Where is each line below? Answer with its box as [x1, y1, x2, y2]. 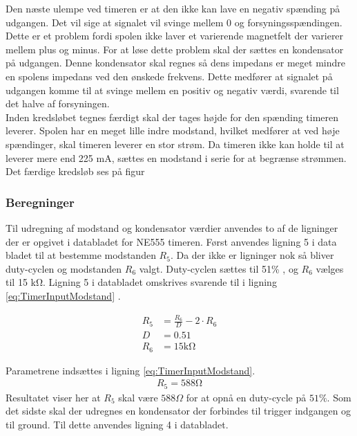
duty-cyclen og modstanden [6, 261, 122, 275]
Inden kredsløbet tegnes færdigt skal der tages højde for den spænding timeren [6, 109, 339, 124]
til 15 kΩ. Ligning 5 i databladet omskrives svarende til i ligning [6, 275, 277, 289]
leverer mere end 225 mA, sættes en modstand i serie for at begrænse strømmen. [6, 150, 347, 165]
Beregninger [6, 193, 75, 210]
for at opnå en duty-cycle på [186, 390, 307, 404]
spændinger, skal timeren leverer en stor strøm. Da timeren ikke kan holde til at [6, 136, 345, 151]
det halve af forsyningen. [6, 96, 110, 111]
